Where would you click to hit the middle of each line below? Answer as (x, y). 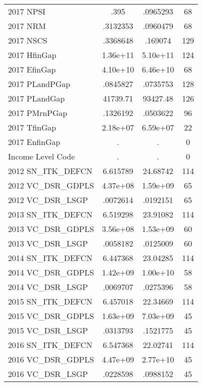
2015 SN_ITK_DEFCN (50, 301)
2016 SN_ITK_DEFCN (50, 345)
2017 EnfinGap (34, 142)
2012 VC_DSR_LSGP (48, 200)
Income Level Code (41, 156)
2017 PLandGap (36, 98)
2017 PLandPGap (39, 84)
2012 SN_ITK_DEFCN (50, 171)
